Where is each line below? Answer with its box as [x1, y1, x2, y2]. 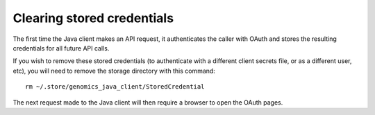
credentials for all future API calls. [12, 44, 110, 52]
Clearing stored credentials [12, 10, 174, 26]
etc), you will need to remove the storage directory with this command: [12, 67, 215, 75]
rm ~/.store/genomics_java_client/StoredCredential [25, 83, 205, 91]
